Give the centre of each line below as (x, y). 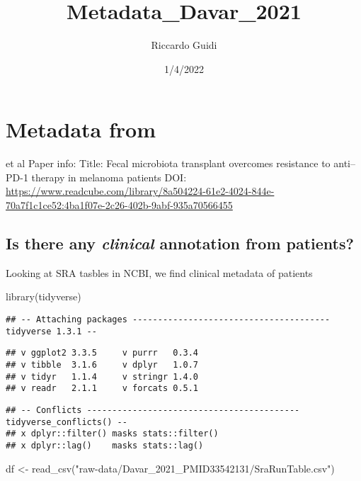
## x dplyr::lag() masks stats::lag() (105, 445)
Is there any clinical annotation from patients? (180, 243)
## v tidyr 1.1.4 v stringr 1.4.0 (102, 377)
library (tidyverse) (44, 296)
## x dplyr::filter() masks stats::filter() (112, 434)
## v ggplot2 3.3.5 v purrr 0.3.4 (102, 353)
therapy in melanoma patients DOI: (109, 177)
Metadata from (81, 129)
